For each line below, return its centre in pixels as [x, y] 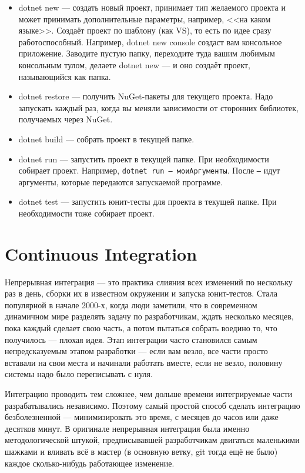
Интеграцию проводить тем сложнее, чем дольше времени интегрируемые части [149, 394]
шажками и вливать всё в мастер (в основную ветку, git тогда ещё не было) [141, 451]
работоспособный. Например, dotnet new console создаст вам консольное [150, 41]
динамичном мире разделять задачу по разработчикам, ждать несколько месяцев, [149, 316]
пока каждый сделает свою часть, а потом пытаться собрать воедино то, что [141, 328]
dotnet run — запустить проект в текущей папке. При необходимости [144, 159]
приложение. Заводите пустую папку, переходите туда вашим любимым [147, 53]
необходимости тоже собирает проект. [86, 213]
